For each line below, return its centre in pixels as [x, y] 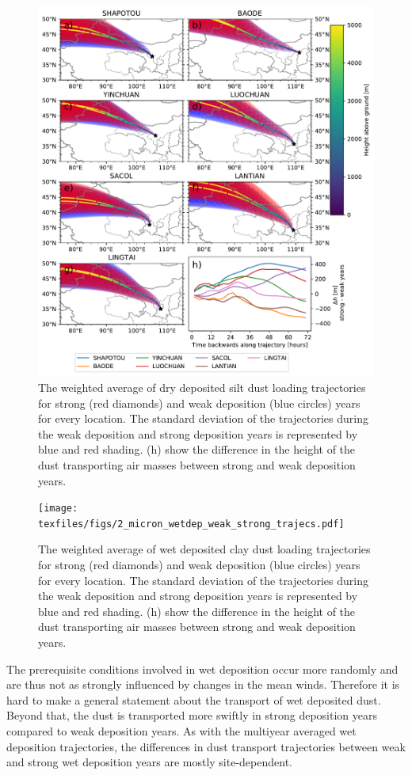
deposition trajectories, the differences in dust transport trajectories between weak [206, 746]
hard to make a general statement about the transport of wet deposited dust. [194, 699]
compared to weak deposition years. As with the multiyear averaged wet [181, 730]
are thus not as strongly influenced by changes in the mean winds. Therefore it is [203, 684]
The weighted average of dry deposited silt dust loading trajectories [202, 387]
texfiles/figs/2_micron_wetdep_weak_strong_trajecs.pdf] [191, 524]
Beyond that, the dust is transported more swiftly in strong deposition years [192, 715]
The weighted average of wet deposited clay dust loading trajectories [204, 549]
